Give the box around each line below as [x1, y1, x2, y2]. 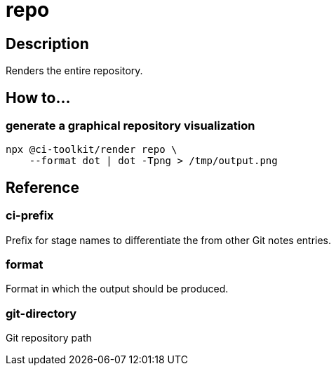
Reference [6, 178, 79, 196]
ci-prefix [6, 208, 54, 223]
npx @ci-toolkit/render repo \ [6, 144, 177, 156]
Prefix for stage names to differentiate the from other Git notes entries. [6, 234, 332, 246]
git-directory [6, 306, 77, 321]
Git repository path [6, 332, 92, 344]
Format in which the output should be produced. [6, 283, 229, 295]
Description [6, 34, 89, 53]
